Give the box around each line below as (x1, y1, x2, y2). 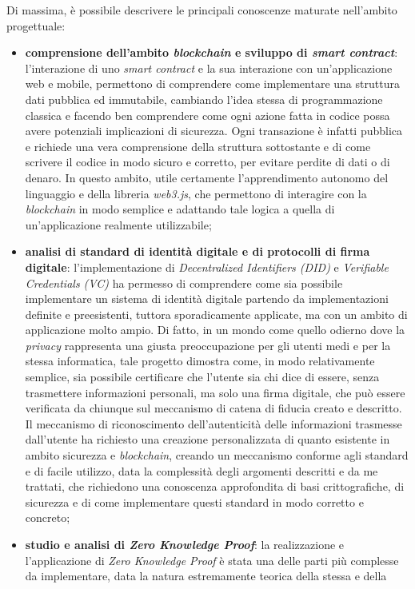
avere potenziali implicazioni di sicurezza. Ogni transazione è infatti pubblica (25, 122, 403, 139)
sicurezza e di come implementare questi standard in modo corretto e (25, 493, 364, 510)
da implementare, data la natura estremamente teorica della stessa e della (25, 567, 387, 584)
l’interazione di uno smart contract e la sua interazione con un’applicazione (25, 59, 393, 76)
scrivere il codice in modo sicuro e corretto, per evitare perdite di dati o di (25, 153, 390, 170)
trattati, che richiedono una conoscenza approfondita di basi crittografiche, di (25, 478, 405, 495)
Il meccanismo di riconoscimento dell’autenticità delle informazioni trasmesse (25, 415, 402, 432)
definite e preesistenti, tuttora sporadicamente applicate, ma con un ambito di (25, 305, 408, 322)
